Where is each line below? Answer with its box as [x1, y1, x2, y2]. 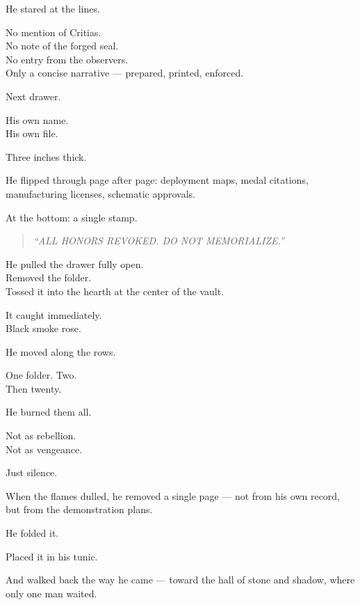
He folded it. [6, 526, 59, 540]
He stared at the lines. [6, 1, 100, 15]
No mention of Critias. [6, 24, 101, 39]
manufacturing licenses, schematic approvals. [6, 186, 195, 201]
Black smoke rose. [6, 321, 81, 336]
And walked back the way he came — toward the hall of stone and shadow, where [6, 572, 355, 587]
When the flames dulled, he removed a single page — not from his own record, [6, 488, 341, 503]
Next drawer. [6, 88, 61, 103]
